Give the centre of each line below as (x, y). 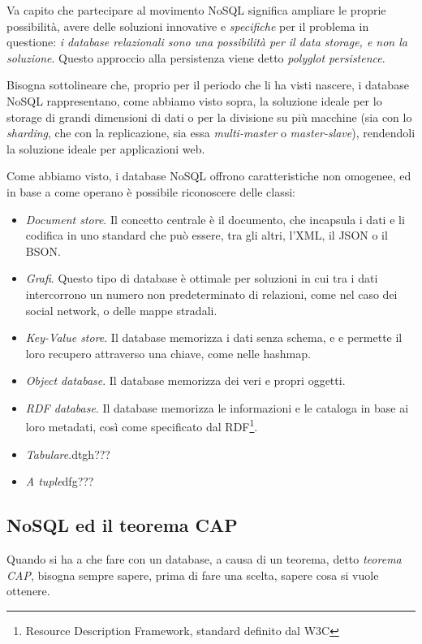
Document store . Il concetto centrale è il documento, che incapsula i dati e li (215, 219)
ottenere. (28, 591)
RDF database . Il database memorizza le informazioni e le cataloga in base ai (217, 407)
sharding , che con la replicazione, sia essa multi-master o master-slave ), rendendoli (211, 133)
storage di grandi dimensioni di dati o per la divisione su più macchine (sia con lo (209, 117)
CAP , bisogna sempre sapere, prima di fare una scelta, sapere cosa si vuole (193, 575)
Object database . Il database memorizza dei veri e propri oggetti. (185, 380)
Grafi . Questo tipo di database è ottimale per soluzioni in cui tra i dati (202, 278)
